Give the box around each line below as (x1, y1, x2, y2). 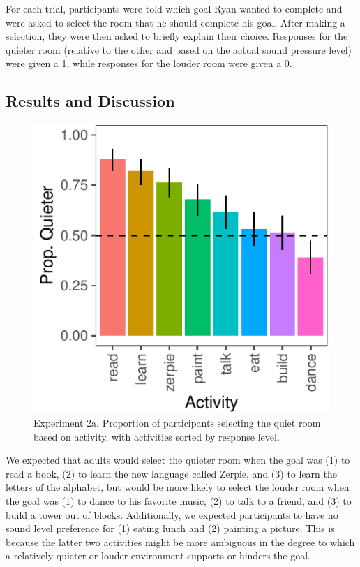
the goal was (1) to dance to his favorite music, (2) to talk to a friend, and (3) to (6, 494, 352, 508)
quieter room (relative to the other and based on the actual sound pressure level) (6, 42, 352, 57)
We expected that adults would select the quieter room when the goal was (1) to (6, 452, 350, 467)
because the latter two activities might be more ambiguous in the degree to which (6, 534, 355, 549)
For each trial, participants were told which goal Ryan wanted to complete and (6, 1, 343, 15)
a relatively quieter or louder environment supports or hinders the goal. (6, 548, 310, 563)
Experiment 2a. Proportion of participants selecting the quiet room (33, 415, 321, 430)
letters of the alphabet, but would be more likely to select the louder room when (6, 480, 350, 494)
